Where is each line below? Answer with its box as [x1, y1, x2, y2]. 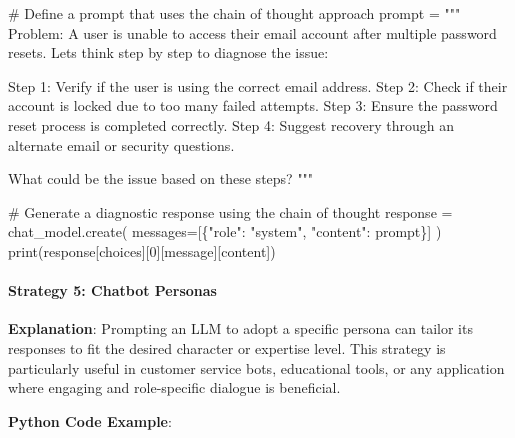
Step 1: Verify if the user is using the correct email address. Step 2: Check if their [8, 75, 508, 96]
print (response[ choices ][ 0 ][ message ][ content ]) [8, 240, 276, 261]
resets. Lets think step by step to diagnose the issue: [8, 42, 329, 63]
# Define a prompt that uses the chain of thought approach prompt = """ [8, 3, 461, 23]
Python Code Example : [8, 410, 172, 431]
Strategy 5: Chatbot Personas [8, 280, 217, 301]
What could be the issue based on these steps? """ [8, 168, 314, 189]
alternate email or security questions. [8, 134, 235, 155]
